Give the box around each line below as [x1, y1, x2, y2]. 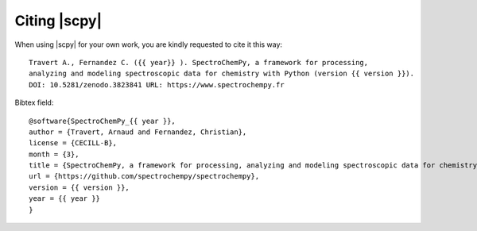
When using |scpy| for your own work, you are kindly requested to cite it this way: [14, 40, 282, 49]
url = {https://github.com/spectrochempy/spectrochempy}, [29, 171, 260, 181]
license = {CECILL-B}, [29, 139, 118, 148]
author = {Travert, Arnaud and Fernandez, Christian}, [29, 127, 247, 137]
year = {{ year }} [29, 194, 101, 203]
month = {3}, [29, 149, 79, 159]
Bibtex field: [14, 98, 54, 107]
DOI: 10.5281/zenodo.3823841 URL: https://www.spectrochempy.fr [29, 80, 285, 89]
